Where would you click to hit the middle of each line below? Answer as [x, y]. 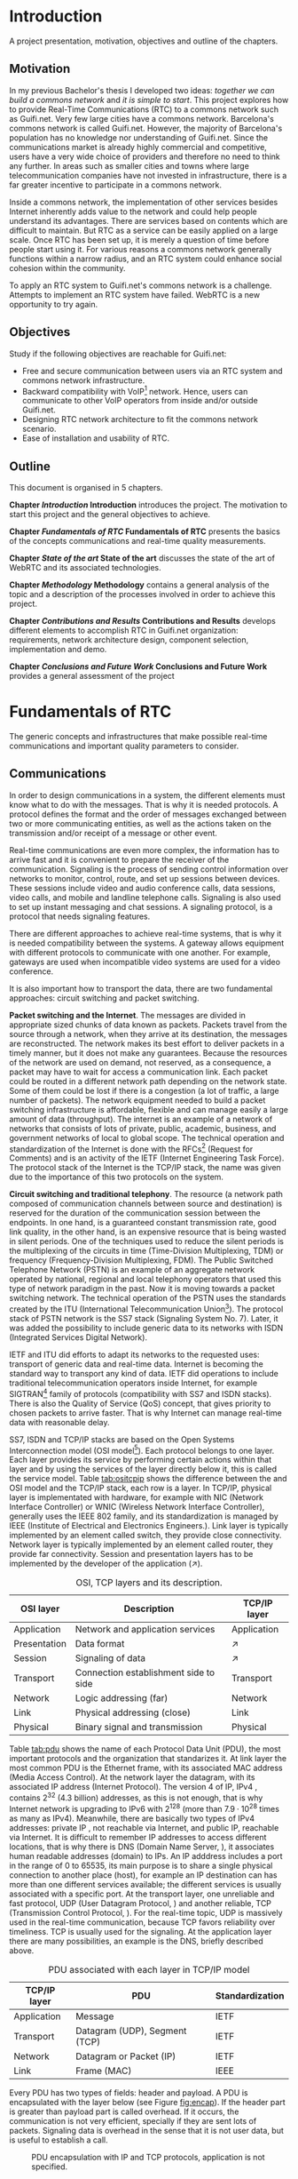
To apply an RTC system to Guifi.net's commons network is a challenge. [141, 285]
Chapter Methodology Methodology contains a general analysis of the [139, 585]
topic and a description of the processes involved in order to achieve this [142, 595]
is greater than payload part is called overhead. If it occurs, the [124, 2111]
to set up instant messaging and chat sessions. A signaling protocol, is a [141, 906]
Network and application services [145, 1630]
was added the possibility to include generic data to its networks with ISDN [146, 1328]
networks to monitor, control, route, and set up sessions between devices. [145, 878]
